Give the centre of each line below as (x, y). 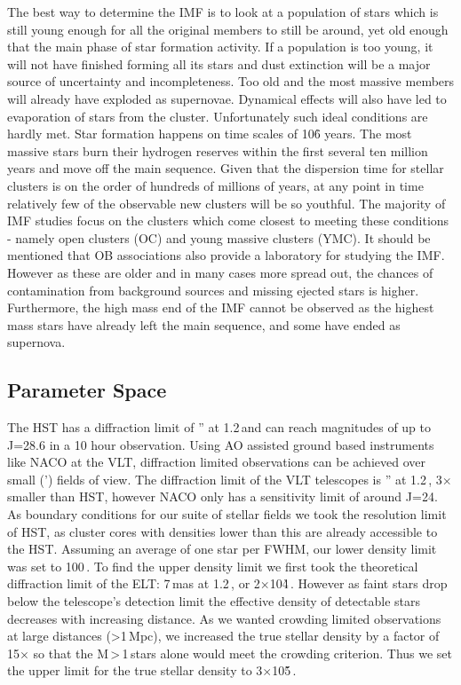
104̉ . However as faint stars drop (358, 583)
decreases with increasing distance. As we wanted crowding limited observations (224, 618)
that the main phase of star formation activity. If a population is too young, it (220, 47)
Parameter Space (87, 390)
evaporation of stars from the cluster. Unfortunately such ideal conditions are (218, 116)
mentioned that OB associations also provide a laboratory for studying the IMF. (226, 255)
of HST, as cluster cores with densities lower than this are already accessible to (223, 531)
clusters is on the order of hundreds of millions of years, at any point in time (215, 185)
